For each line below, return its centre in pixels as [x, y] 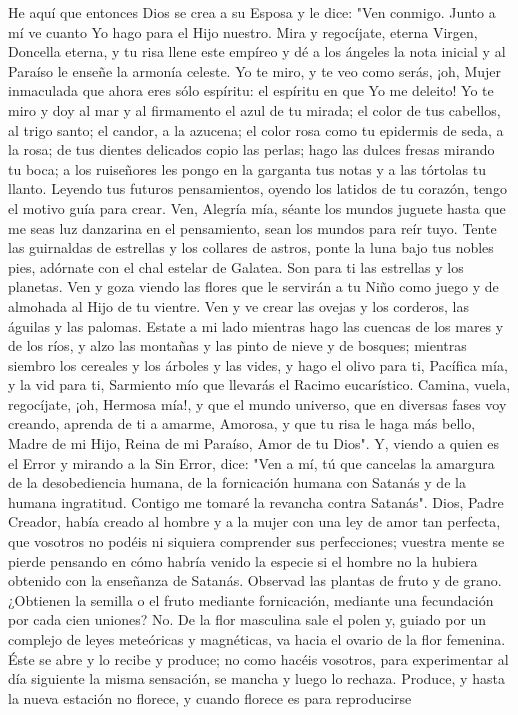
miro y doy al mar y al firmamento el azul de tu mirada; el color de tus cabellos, [254, 109]
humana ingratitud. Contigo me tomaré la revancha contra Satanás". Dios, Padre [256, 501]
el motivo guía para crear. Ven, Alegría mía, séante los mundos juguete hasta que [257, 207]
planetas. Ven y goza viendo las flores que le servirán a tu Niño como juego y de [253, 286]
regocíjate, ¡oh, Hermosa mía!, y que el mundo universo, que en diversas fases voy [257, 403]
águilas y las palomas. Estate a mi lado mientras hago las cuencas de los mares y [256, 325]
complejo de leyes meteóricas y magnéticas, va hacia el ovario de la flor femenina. [257, 639]
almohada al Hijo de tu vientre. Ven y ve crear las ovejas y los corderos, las [238, 305]
